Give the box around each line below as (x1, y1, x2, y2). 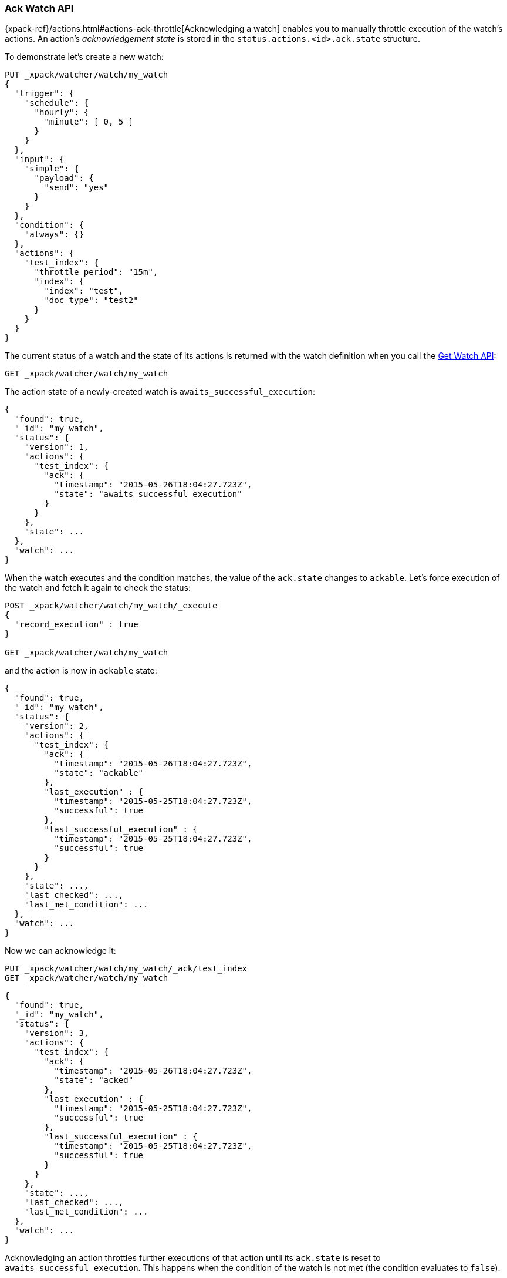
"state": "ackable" (54, 768, 144, 778)
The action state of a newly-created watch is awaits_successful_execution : (5, 386, 316, 397)
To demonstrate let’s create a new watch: (5, 52, 164, 62)
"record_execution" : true (14, 620, 138, 630)
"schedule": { (24, 98, 89, 108)
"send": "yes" (44, 183, 109, 193)
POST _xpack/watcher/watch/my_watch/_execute (5, 601, 218, 611)
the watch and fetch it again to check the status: (5, 583, 191, 593)
